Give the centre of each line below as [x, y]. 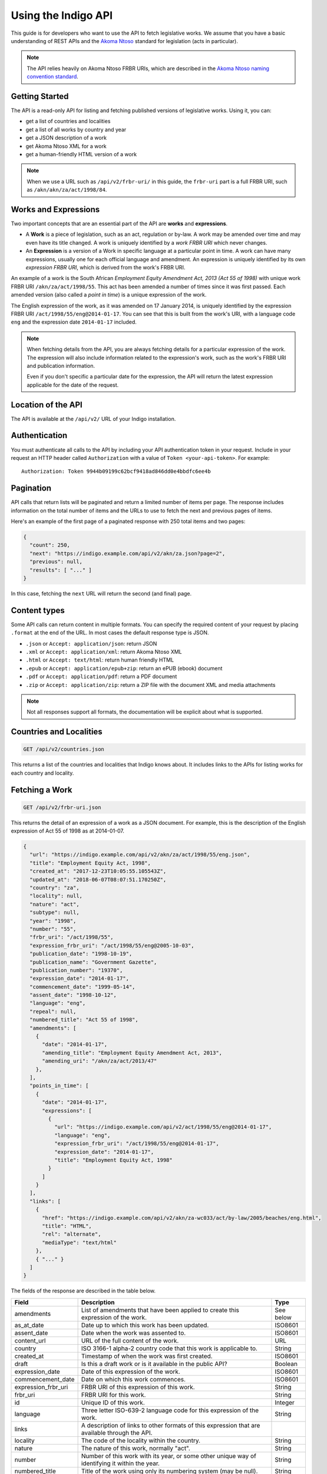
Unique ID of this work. [113, 1402]
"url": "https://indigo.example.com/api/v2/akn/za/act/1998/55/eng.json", [140, 855]
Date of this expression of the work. [131, 1371]
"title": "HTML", [67, 1226]
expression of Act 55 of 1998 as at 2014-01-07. [68, 831]
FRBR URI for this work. [113, 1394]
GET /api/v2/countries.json [64, 749]
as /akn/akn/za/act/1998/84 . [67, 190]
